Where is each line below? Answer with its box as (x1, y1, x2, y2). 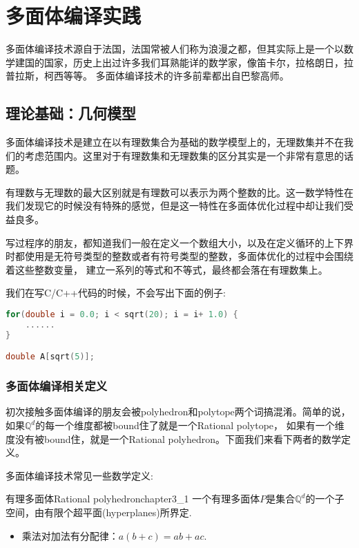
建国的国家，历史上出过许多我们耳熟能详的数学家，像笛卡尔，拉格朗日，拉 (14, 55, 353, 69)
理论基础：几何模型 (6, 102, 136, 124)
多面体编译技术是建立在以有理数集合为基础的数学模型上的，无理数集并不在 (6, 135, 344, 149)
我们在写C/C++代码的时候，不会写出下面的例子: (6, 285, 226, 300)
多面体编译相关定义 (6, 377, 108, 395)
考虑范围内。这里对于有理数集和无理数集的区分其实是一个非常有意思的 (24, 148, 344, 162)
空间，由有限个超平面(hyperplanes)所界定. (6, 504, 192, 519)
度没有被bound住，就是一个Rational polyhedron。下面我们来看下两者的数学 (6, 431, 342, 446)
